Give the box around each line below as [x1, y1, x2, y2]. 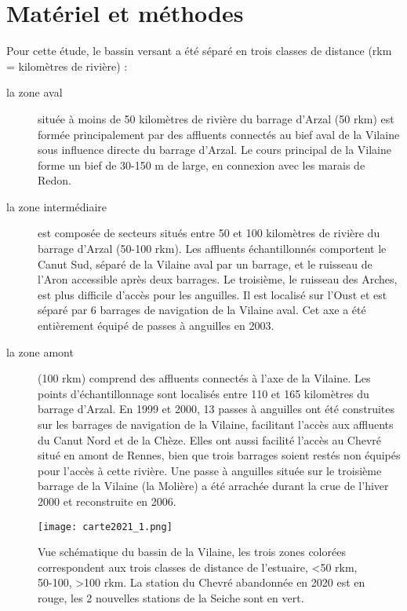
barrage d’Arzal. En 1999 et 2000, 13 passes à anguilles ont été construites [38, 401, 394, 417]
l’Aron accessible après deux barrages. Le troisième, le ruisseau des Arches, [38, 271, 398, 287]
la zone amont [6, 343, 74, 360]
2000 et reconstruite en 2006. [38, 492, 176, 509]
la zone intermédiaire [6, 198, 107, 214]
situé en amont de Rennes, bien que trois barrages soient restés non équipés [38, 447, 401, 463]
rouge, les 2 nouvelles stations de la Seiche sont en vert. [38, 590, 304, 606]
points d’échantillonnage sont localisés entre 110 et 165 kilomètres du [38, 385, 369, 401]
